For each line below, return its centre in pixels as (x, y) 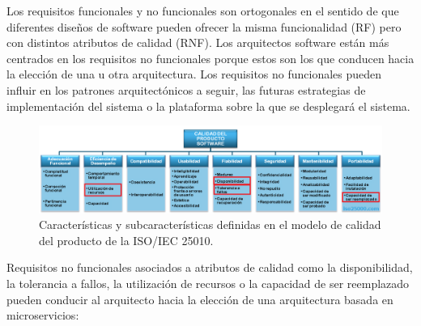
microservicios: (43, 315)
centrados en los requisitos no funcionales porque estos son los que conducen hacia (210, 58)
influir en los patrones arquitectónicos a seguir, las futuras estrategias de (186, 89)
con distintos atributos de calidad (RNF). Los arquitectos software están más (198, 42)
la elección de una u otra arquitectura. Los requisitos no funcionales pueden (194, 74)
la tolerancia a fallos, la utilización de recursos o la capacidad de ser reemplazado (208, 284)
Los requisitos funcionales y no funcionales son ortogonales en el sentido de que (203, 11)
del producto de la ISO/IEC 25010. (126, 240)
